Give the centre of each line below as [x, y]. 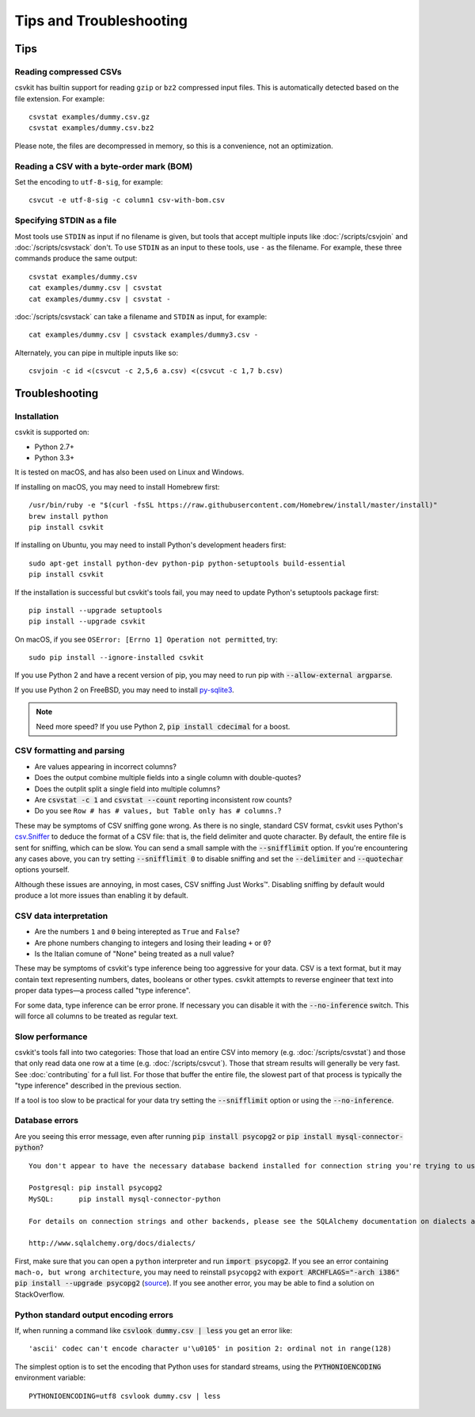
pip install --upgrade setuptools [95, 610]
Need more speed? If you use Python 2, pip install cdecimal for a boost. [163, 726]
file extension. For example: [60, 98]
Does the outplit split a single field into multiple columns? [127, 789]
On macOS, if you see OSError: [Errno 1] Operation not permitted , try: [146, 639]
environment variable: [50, 1377]
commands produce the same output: [76, 258]
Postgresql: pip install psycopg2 [95, 1188]
